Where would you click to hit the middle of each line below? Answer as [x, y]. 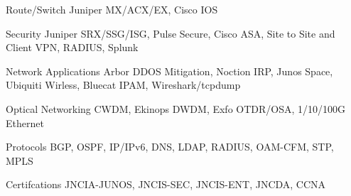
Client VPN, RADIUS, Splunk [72, 47]
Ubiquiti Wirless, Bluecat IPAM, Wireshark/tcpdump [123, 85]
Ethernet [25, 123]
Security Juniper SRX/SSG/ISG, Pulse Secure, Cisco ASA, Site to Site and [171, 33]
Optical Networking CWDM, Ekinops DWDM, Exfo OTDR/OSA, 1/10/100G [176, 108]
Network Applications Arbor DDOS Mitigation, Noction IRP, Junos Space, [169, 71]
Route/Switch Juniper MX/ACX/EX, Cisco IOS [112, 9]
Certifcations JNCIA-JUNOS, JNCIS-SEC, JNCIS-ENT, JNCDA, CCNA [166, 184]
